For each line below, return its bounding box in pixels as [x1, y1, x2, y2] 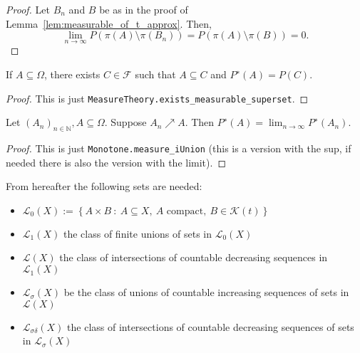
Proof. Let [6, 2, 50, 16]
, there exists [43, 67, 101, 81]
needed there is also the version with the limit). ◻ [6, 154, 227, 169]
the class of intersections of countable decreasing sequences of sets [67, 319, 354, 334]
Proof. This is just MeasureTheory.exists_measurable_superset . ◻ [6, 90, 309, 105]
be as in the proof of [99, 2, 188, 16]
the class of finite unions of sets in [63, 226, 212, 241]
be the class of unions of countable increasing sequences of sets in [63, 285, 349, 300]
